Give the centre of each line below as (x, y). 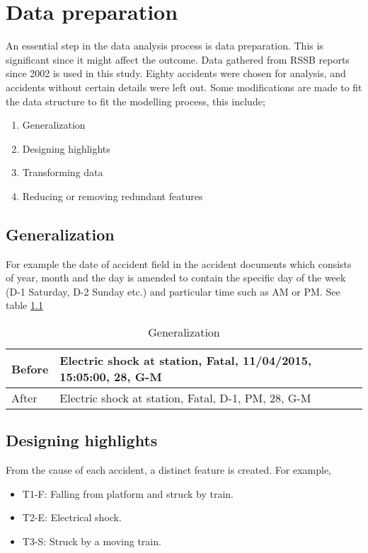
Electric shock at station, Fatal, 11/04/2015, (186, 361)
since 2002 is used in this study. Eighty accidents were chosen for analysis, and (176, 73)
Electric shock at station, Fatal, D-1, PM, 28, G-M (185, 398)
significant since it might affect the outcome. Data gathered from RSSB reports (178, 59)
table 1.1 (24, 305)
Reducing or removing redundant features (113, 196)
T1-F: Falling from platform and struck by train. (128, 493)
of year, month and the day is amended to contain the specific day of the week (176, 278)
